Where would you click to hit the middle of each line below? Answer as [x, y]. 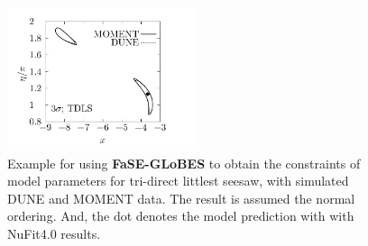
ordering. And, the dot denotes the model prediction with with [181, 216]
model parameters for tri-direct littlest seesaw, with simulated [178, 181]
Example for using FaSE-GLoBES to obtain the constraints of [184, 163]
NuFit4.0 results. [54, 234]
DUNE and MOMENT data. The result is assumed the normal [181, 198]
